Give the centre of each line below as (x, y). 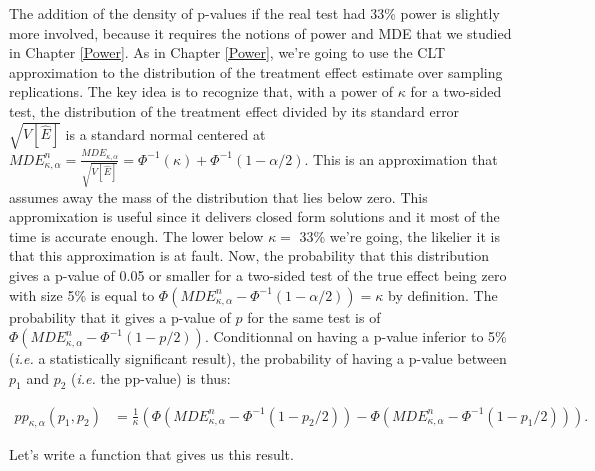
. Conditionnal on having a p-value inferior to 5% (355, 336)
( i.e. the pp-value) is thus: (151, 377)
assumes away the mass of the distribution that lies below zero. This (218, 196)
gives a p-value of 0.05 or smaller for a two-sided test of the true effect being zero (258, 274)
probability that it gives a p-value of (120, 316)
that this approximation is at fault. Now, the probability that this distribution (249, 255)
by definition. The (443, 294)
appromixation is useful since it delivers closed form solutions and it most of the (254, 216)
